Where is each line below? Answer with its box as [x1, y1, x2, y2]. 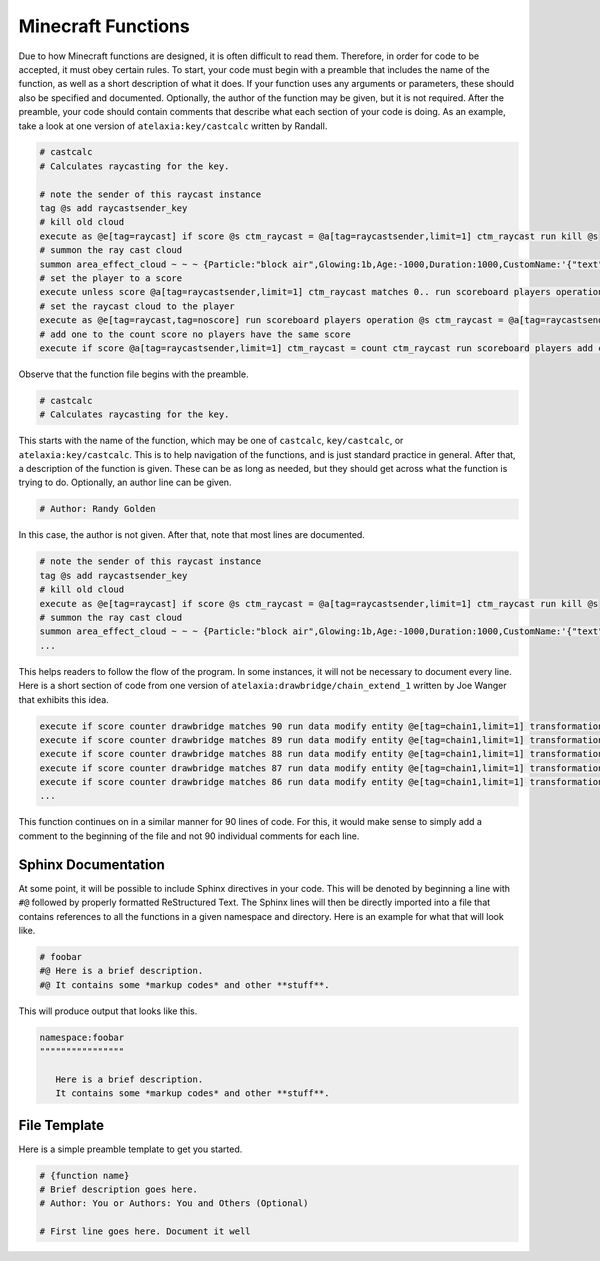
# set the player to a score [39, 273, 183, 284]
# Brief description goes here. [39, 1184, 199, 1195]
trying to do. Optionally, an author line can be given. [18, 476, 232, 489]
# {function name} [39, 1170, 130, 1181]
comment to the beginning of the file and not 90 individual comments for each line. [18, 830, 360, 842]
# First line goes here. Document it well [39, 1226, 251, 1237]
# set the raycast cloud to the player [39, 300, 235, 312]
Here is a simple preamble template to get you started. [18, 1143, 243, 1155]
